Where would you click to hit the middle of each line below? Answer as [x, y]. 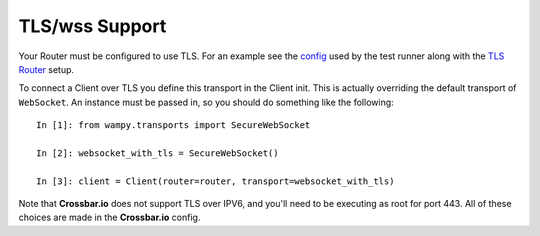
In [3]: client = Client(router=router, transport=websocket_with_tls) [215, 181]
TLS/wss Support [92, 26]
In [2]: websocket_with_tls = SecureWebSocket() [157, 153]
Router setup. [46, 69]
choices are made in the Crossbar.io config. [109, 217]
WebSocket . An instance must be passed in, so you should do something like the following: [206, 102]
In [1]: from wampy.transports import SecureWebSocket [173, 125]
